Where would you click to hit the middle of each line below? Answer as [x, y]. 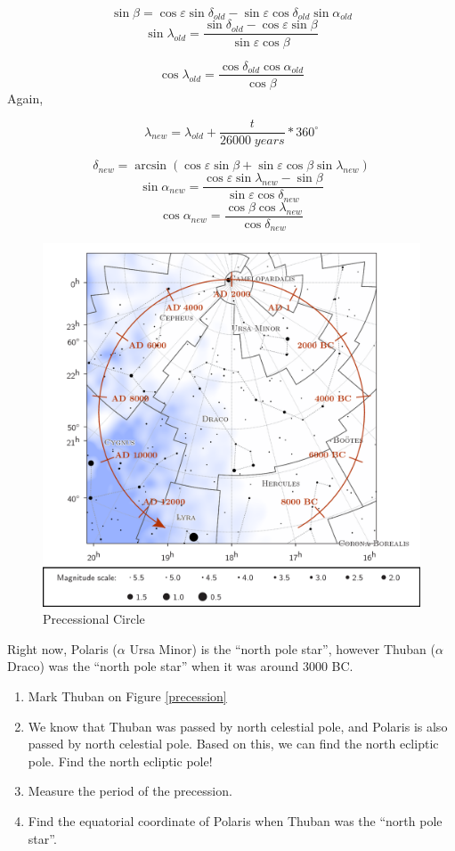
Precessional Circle [94, 619]
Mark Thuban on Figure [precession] [127, 696]
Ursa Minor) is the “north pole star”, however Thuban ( [282, 648]
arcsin [151, 166]
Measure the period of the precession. [130, 791]
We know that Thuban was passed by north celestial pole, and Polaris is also [238, 726]
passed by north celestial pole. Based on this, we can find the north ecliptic [233, 744]
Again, [25, 98]
